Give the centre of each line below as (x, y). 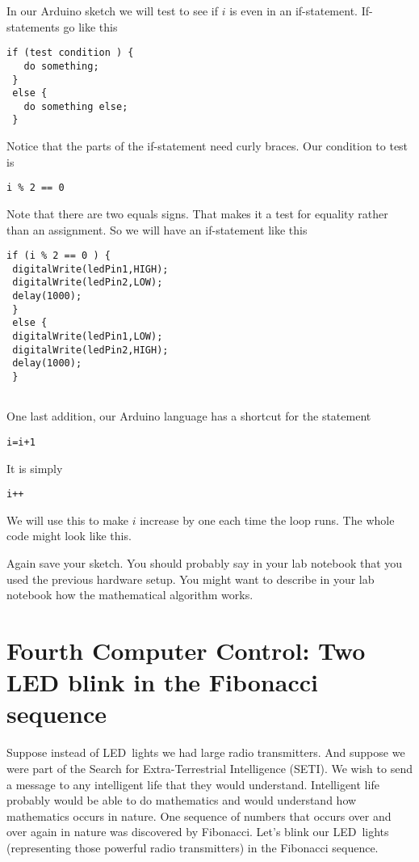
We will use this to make (68, 520)
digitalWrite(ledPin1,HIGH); (90, 269)
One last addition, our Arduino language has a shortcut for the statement (189, 416)
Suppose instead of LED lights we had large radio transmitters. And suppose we (206, 752)
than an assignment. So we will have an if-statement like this (157, 229)
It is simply (35, 468)
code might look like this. (69, 536)
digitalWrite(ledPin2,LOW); (88, 283)
